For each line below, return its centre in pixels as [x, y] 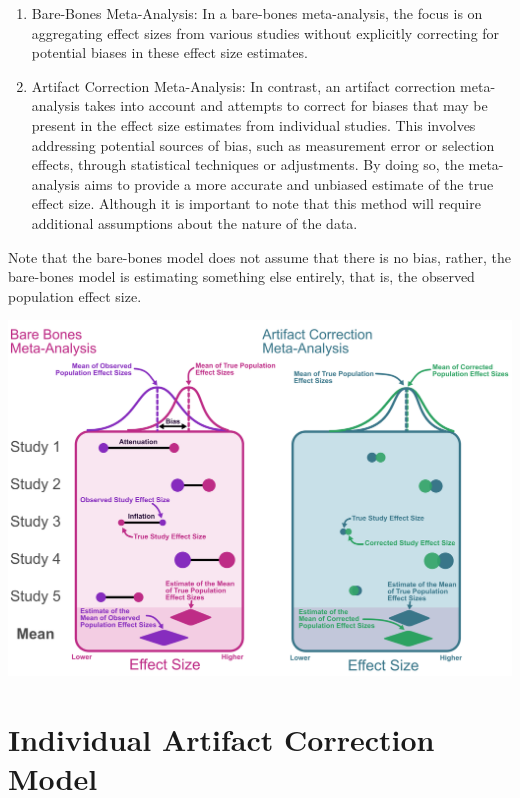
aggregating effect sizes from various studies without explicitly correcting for [265, 32]
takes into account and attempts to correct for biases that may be [286, 105]
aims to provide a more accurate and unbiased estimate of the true [289, 183]
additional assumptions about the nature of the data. [194, 222]
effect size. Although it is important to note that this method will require [256, 203]
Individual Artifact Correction [221, 738]
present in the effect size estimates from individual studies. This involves [253, 124]
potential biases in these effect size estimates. [169, 52]
